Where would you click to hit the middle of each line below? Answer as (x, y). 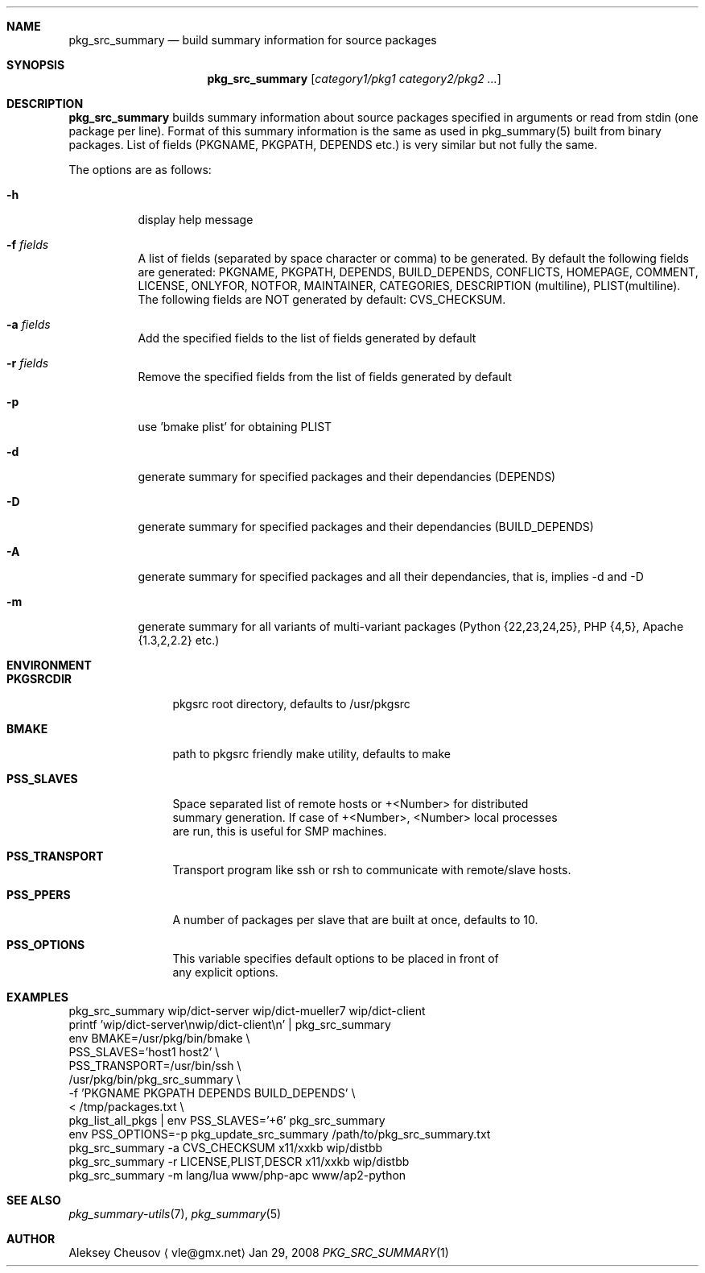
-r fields (28, 363)
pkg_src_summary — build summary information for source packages (253, 40)
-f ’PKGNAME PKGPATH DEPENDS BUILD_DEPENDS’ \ (212, 1093)
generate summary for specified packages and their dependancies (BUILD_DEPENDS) (366, 527)
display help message (196, 220)
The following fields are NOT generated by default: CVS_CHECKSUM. (322, 299)
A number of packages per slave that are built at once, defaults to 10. (355, 920)
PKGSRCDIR (39, 679)
